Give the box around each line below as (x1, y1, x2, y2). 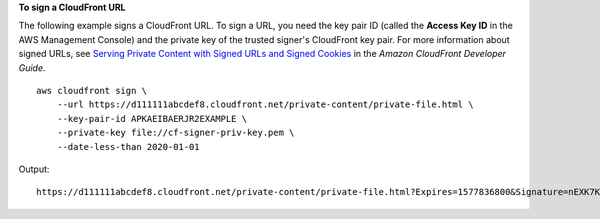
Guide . (18, 61, 46, 74)
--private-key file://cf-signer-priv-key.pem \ (56, 127, 295, 139)
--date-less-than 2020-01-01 (56, 141, 200, 152)
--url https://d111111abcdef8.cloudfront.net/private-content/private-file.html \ (56, 99, 474, 110)
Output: (18, 163, 50, 175)
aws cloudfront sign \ (36, 85, 148, 96)
